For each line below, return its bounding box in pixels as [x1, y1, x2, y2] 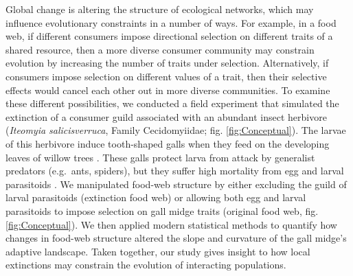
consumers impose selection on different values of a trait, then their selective [5, 69, 327, 83]
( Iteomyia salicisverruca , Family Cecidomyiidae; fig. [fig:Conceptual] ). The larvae [5, 123, 346, 137]
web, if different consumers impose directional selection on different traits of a [5, 29, 333, 43]
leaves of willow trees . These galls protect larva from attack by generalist [5, 150, 315, 164]
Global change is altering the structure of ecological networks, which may [5, 2, 314, 16]
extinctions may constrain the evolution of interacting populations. [5, 257, 286, 272]
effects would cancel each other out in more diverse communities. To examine [5, 82, 330, 97]
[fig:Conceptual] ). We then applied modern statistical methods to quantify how [5, 217, 337, 231]
